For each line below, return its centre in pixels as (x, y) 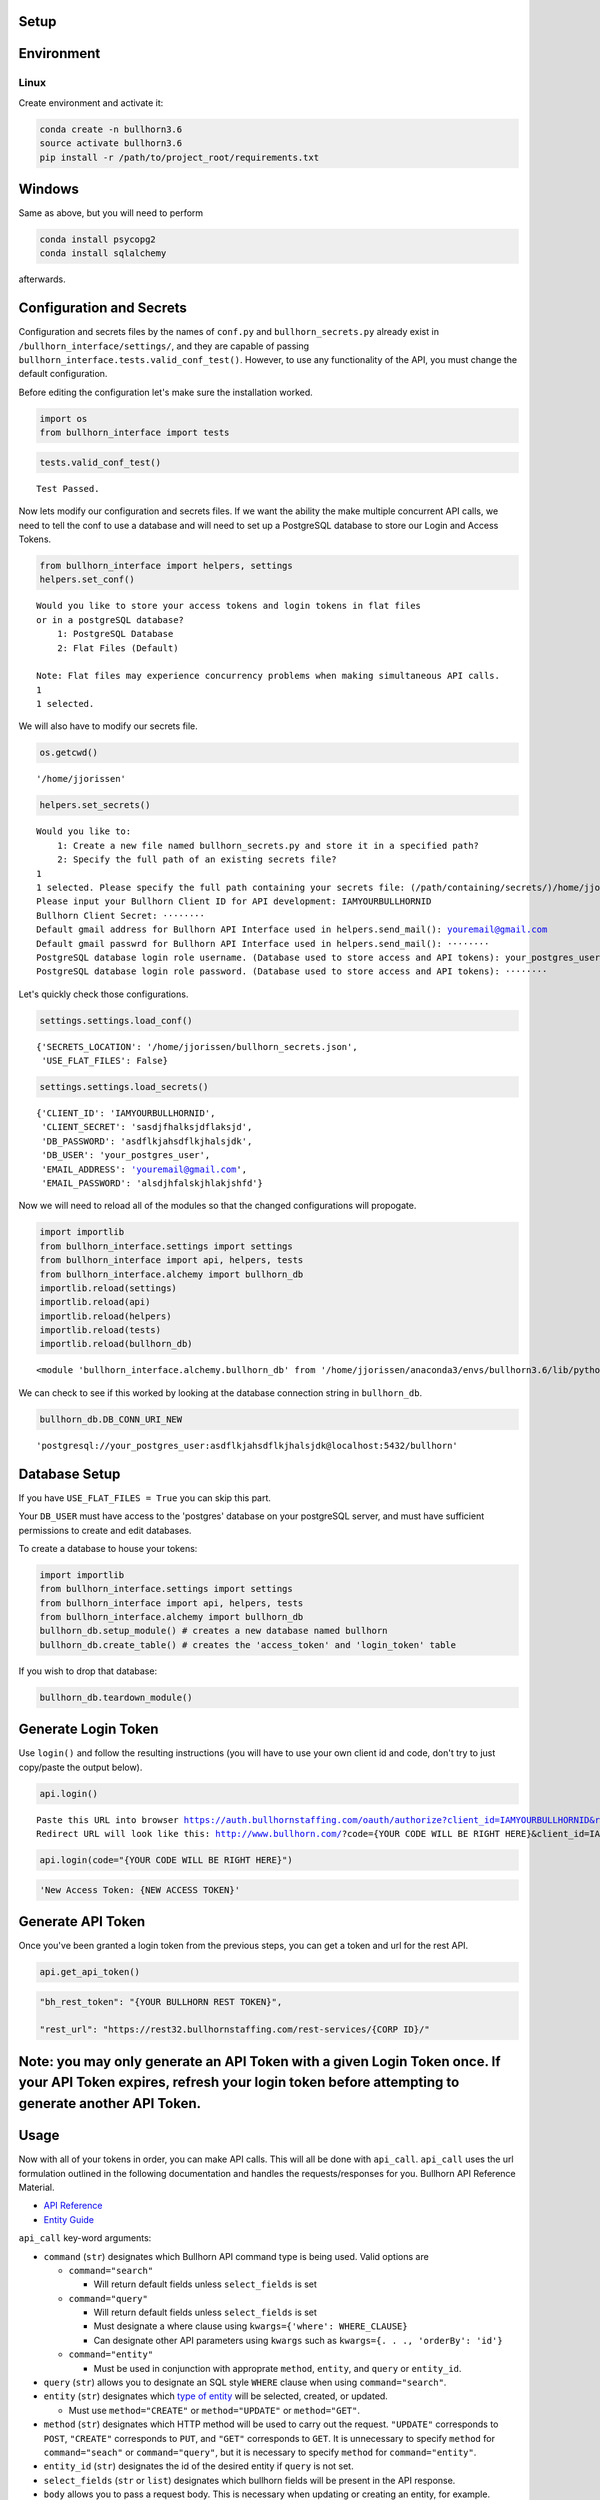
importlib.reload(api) (95, 1302)
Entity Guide (69, 2219)
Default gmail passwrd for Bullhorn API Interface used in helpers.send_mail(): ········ (263, 943)
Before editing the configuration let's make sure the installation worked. (166, 392)
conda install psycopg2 (98, 239)
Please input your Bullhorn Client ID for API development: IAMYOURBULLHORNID (234, 901)
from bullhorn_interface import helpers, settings (166, 565)
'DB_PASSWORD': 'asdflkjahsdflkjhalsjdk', (147, 1141)
